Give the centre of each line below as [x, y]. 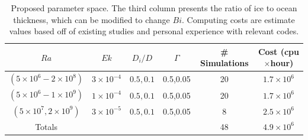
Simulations [224, 63]
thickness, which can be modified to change [92, 19]
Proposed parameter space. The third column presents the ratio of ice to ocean [154, 8]
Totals [46, 126]
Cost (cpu [278, 51]
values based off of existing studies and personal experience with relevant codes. [154, 31]
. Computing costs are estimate [238, 19]
